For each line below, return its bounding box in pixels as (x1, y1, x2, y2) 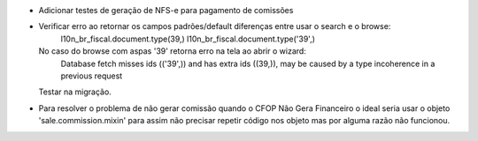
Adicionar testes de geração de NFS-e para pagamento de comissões (38, 5, 294, 15)
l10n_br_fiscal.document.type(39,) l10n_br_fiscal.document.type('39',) (60, 33, 316, 44)
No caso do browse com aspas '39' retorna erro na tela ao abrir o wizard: (38, 46, 307, 56)
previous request (60, 70, 123, 81)
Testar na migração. (38, 86, 112, 97)
